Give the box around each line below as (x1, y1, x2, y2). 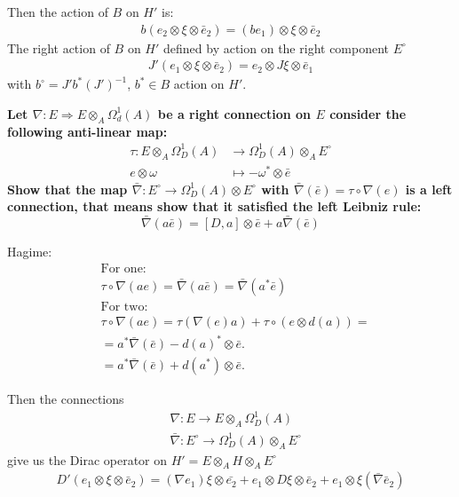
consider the (329, 104, 407, 122)
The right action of (7, 38, 110, 57)
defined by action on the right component (163, 38, 390, 57)
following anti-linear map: (7, 122, 168, 140)
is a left (405, 179, 453, 198)
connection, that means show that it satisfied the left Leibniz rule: (7, 197, 422, 216)
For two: (100, 300, 148, 313)
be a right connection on (157, 104, 312, 122)
